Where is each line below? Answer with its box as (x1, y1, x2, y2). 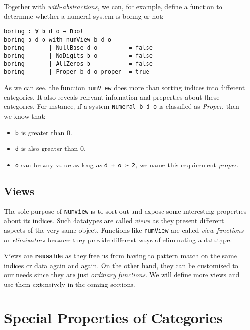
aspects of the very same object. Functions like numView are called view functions (4, 225, 244, 235)
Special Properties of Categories (4, 307, 223, 327)
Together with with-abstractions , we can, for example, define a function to (4, 1, 222, 11)
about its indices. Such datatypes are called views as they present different (4, 215, 224, 225)
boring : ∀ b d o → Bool (4, 28, 84, 35)
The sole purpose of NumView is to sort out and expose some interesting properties (4, 206, 247, 216)
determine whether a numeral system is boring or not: (4, 11, 164, 21)
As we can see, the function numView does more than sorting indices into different (4, 82, 245, 92)
